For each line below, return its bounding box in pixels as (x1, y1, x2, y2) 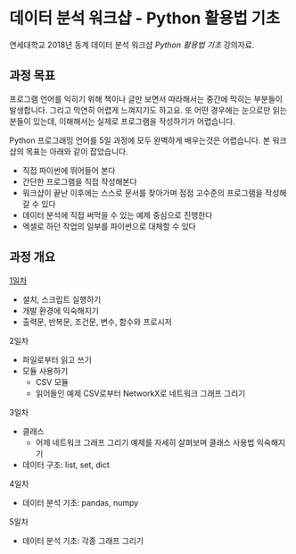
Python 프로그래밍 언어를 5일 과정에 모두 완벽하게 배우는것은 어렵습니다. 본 (9, 135, 270, 146)
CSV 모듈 (35, 376, 70, 387)
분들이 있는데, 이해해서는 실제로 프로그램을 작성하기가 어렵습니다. (9, 115, 236, 126)
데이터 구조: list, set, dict (21, 459, 110, 470)
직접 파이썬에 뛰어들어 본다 (21, 164, 116, 175)
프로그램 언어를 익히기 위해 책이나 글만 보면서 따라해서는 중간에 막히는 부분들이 (9, 93, 284, 104)
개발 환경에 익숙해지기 (21, 305, 100, 315)
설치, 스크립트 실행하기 (21, 294, 102, 305)
